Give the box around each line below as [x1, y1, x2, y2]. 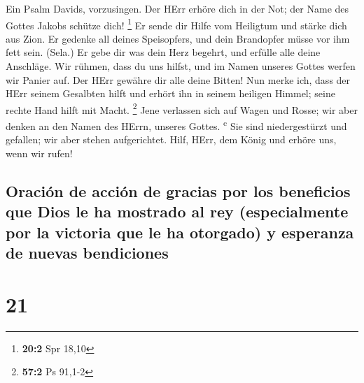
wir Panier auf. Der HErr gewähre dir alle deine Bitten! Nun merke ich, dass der [6, 72, 351, 87]
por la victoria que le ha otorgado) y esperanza [6, 221, 354, 243]
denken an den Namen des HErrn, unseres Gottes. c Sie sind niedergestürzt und [6, 117, 347, 133]
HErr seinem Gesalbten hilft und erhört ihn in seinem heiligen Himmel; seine [6, 86, 335, 101]
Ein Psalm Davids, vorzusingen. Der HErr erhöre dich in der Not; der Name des [6, 1, 349, 15]
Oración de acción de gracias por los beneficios [6, 180, 351, 201]
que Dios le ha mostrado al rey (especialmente [6, 201, 349, 222]
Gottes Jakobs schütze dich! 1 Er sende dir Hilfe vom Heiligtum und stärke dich [6, 15, 347, 32]
